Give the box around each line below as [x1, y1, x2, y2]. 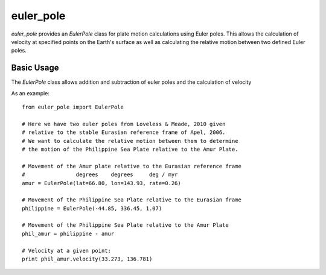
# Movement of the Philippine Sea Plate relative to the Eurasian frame [22, 197, 241, 203]
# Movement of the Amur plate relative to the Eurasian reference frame [22, 163, 241, 169]
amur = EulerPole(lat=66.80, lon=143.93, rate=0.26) [22, 180, 181, 186]
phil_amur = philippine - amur [22, 230, 115, 237]
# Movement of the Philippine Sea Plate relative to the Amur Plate [22, 222, 229, 229]
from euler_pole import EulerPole [22, 104, 124, 111]
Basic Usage [11, 63, 59, 73]
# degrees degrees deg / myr [22, 171, 178, 178]
